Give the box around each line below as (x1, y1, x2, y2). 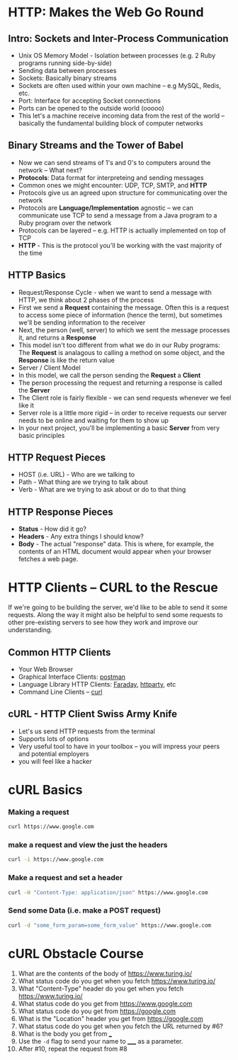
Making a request (8, 807, 69, 817)
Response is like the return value (18, 356, 115, 364)
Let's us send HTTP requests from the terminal (18, 727, 155, 735)
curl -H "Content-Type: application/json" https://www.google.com (8, 889, 208, 896)
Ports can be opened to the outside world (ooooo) (18, 104, 165, 112)
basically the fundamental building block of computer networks (18, 119, 204, 128)
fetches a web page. (18, 555, 79, 563)
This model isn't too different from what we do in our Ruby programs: (18, 341, 220, 349)
